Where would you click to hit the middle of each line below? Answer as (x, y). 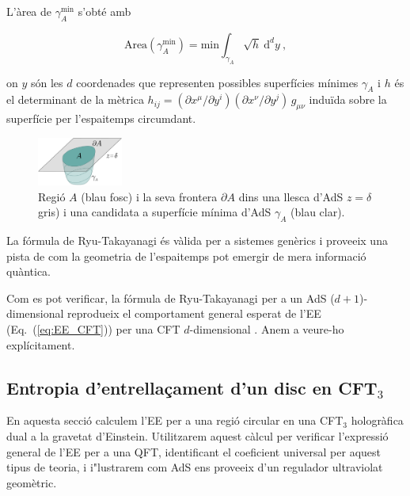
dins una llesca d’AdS (291, 196)
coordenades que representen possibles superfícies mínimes (217, 82)
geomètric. (32, 482)
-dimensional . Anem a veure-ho (267, 328)
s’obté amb (104, 11)
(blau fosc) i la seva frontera (149, 196)
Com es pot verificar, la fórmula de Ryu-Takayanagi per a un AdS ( (171, 298)
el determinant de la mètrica (75, 99)
